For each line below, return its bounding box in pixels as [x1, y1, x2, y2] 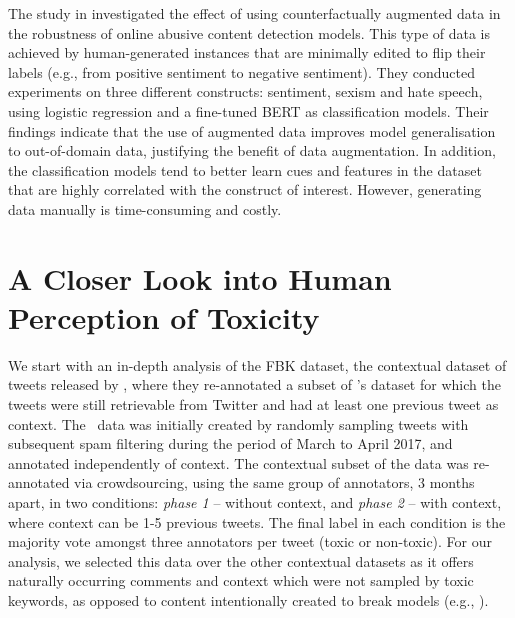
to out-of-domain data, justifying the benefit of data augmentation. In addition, [8, 140, 496, 161]
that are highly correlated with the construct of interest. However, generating [8, 179, 482, 200]
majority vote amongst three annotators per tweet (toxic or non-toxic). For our [8, 531, 493, 552]
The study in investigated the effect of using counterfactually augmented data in [8, 3, 501, 23]
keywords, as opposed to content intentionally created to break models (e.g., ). [8, 589, 489, 610]
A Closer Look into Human [8, 257, 392, 298]
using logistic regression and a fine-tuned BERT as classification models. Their [8, 100, 489, 121]
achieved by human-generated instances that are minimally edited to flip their [8, 42, 486, 63]
